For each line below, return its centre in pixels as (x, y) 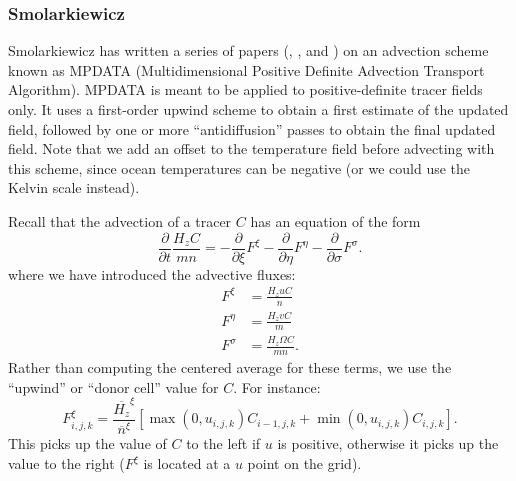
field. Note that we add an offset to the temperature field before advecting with (251, 148)
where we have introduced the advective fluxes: (152, 273)
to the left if (223, 443)
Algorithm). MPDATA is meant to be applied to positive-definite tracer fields (245, 89)
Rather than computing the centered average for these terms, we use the (230, 366)
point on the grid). (304, 463)
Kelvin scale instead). (74, 187)
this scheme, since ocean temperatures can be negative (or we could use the (239, 167)
